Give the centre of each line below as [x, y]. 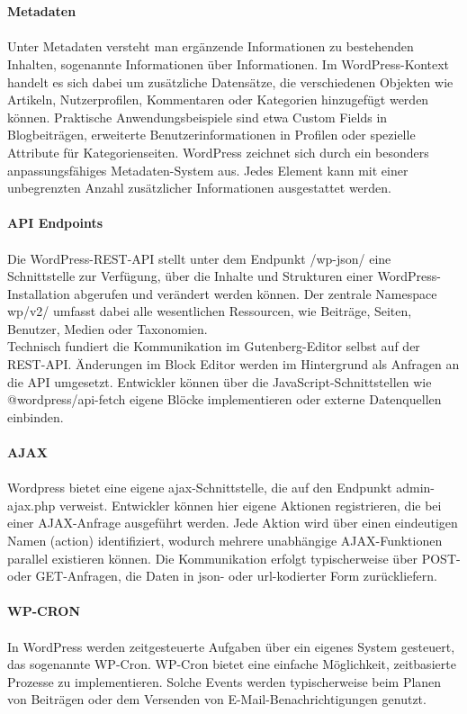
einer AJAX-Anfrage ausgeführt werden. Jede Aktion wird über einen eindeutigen [233, 523]
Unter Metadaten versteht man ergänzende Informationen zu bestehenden [211, 46]
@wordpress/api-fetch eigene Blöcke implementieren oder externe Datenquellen [225, 399]
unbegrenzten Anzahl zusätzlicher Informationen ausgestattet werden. [199, 188]
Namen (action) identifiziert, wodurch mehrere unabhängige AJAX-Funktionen [225, 540]
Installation [39, 293]
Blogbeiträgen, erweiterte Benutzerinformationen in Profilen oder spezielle [211, 135]
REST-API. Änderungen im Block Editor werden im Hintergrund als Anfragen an [233, 364]
